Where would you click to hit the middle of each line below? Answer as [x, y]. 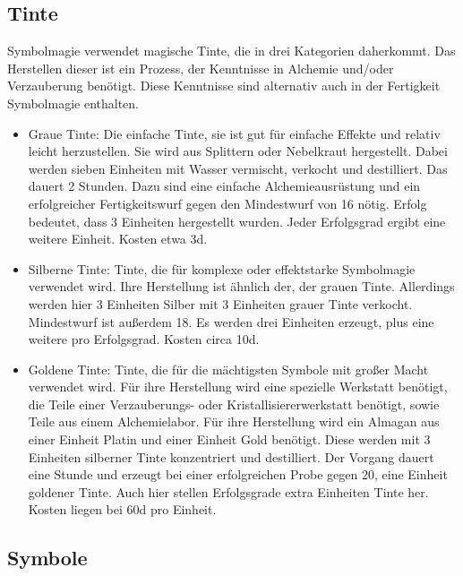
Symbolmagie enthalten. [73, 103]
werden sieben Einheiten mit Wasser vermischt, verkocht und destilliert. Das [238, 168]
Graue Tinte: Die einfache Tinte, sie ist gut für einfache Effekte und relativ [234, 133]
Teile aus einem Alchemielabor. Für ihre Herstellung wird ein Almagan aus [234, 421]
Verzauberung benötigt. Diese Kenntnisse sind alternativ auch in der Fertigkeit [224, 86]
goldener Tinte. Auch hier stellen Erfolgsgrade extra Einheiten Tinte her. [228, 491]
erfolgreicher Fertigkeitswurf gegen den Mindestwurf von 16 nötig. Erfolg [227, 203]
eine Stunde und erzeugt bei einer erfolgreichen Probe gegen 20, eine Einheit [238, 474]
